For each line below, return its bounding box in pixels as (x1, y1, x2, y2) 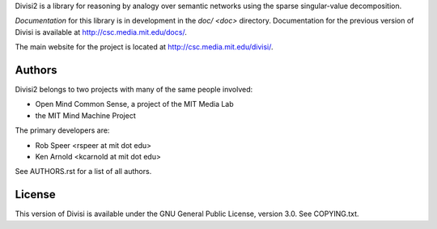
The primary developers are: (15, 125, 110, 135)
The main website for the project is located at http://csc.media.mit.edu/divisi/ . (15, 42, 274, 52)
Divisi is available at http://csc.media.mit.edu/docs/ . (15, 27, 188, 36)
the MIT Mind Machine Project (35, 110, 137, 121)
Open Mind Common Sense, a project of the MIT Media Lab (35, 100, 234, 109)
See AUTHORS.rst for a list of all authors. (15, 167, 152, 176)
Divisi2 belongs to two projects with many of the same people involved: (15, 85, 253, 95)
